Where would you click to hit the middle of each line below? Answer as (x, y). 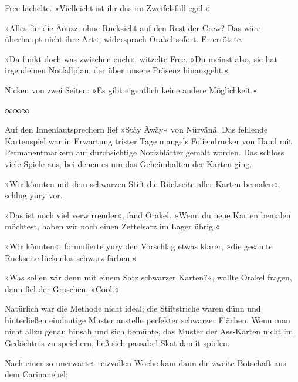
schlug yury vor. (34, 195)
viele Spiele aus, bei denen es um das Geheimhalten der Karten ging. (128, 163)
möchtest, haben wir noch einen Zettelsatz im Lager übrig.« (112, 226)
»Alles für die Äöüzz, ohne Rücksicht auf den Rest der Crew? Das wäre (133, 27)
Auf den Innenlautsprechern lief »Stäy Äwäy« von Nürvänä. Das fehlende (136, 129)
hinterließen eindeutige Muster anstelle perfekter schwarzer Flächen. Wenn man (148, 320)
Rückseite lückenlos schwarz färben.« (71, 257)
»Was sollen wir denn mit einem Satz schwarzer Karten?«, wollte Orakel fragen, (148, 277)
